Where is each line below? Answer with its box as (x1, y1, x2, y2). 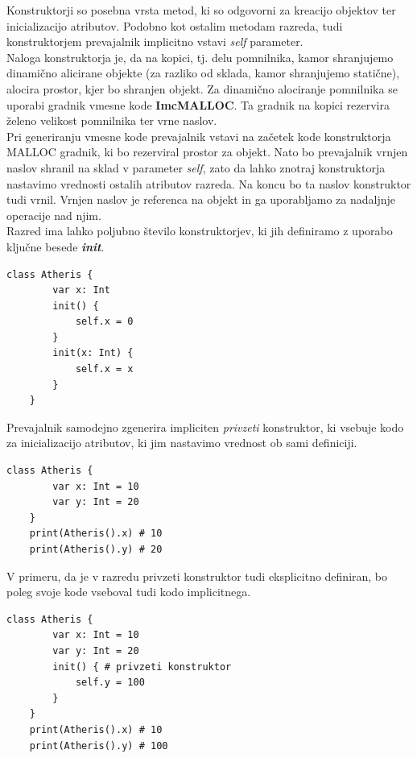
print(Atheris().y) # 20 (29, 544, 163, 555)
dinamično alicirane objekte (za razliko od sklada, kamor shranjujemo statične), (6, 64, 400, 81)
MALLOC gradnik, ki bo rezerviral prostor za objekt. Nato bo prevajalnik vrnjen (6, 143, 408, 160)
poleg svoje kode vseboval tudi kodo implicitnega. (6, 583, 251, 600)
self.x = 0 (75, 316, 134, 328)
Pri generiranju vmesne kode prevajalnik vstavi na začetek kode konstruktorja (6, 127, 391, 144)
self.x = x (75, 363, 134, 375)
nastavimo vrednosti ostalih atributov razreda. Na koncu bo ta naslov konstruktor (6, 175, 411, 192)
